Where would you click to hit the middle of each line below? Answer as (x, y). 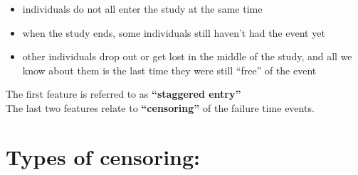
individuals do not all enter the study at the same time (142, 9)
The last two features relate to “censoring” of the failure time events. (160, 107)
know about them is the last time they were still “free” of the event (169, 70)
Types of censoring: (103, 156)
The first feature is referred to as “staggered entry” (123, 94)
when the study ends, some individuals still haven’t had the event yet (174, 32)
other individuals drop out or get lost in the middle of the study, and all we (187, 56)
